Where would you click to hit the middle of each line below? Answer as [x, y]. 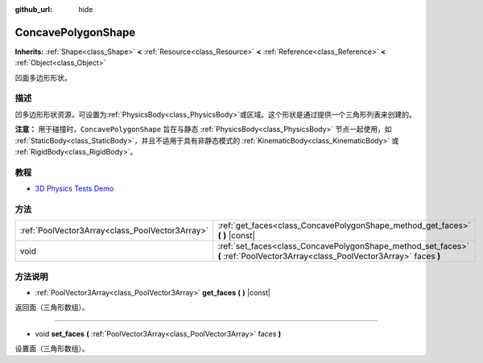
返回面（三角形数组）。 [52, 307]
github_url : [33, 9]
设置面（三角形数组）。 [52, 349]
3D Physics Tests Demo [74, 188]
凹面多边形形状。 [43, 77]
